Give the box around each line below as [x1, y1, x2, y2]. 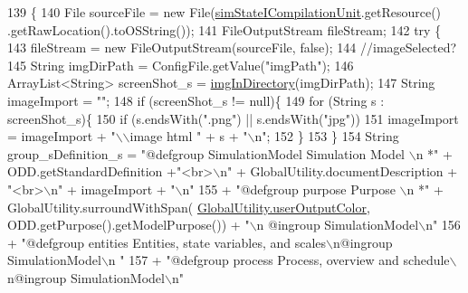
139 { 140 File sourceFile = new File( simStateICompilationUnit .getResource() [7, 3, 442, 21]
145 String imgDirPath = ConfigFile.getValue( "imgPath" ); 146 [7, 55, 354, 74]
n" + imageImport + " [51, 179, 176, 198]
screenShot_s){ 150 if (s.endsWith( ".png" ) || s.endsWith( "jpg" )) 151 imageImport [7, 109, 459, 128]
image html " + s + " [129, 127, 248, 146]
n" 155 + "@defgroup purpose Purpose [182, 179, 396, 198]
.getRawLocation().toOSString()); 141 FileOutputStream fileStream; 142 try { [7, 20, 442, 39]
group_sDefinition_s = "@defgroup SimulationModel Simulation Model [7, 144, 405, 163]
